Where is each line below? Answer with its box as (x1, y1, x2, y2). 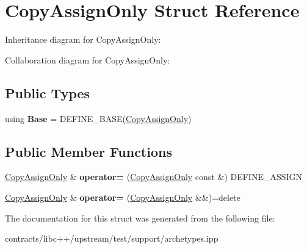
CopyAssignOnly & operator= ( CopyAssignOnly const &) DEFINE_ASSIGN (5, 170, 303, 183)
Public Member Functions (5, 142, 172, 161)
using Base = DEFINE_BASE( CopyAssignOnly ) (5, 112, 192, 125)
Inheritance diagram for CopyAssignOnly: (5, 33, 161, 46)
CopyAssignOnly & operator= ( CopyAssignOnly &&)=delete (5, 190, 240, 203)
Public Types (5, 83, 90, 102)
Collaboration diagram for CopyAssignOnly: (5, 53, 170, 66)
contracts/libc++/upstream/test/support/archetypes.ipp (5, 232, 219, 245)
